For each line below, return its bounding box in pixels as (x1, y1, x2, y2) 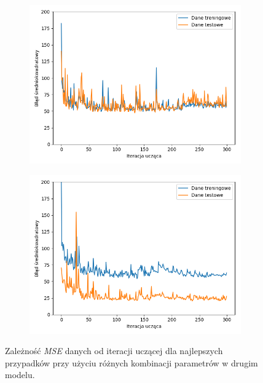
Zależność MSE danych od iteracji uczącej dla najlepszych (5, 344, 223, 357)
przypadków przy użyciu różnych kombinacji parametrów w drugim (5, 356, 258, 369)
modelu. (5, 368, 35, 381)
